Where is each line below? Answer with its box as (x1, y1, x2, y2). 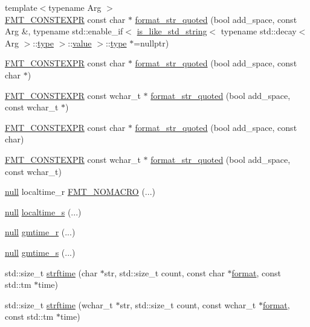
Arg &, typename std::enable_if (5, 25, 123, 37)
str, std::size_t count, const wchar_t (120, 298, 256, 311)
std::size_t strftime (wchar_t (5, 298, 113, 311)
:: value (68, 36, 92, 49)
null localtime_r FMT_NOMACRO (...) (5, 185, 155, 198)
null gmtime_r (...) (5, 226, 76, 238)
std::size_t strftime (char (5, 266, 98, 279)
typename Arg (48, 1, 102, 13)
